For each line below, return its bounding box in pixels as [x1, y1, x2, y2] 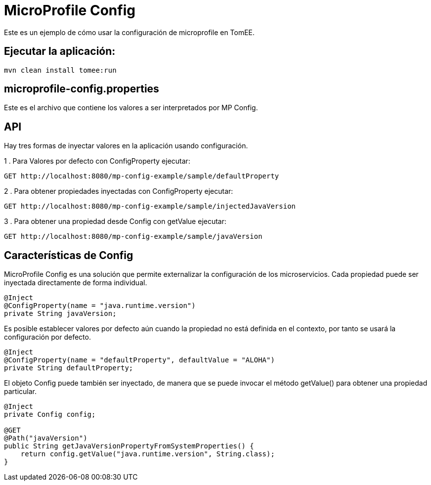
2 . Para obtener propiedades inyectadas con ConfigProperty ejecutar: [4, 187, 233, 196]
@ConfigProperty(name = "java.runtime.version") [4, 302, 196, 310]
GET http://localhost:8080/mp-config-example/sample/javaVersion [4, 232, 262, 241]
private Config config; [4, 410, 96, 419]
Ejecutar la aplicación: [4, 45, 116, 58]
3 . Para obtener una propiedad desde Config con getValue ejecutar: [4, 217, 227, 226]
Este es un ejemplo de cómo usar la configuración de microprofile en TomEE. [4, 28, 255, 37]
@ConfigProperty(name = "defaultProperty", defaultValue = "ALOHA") [4, 356, 275, 364]
